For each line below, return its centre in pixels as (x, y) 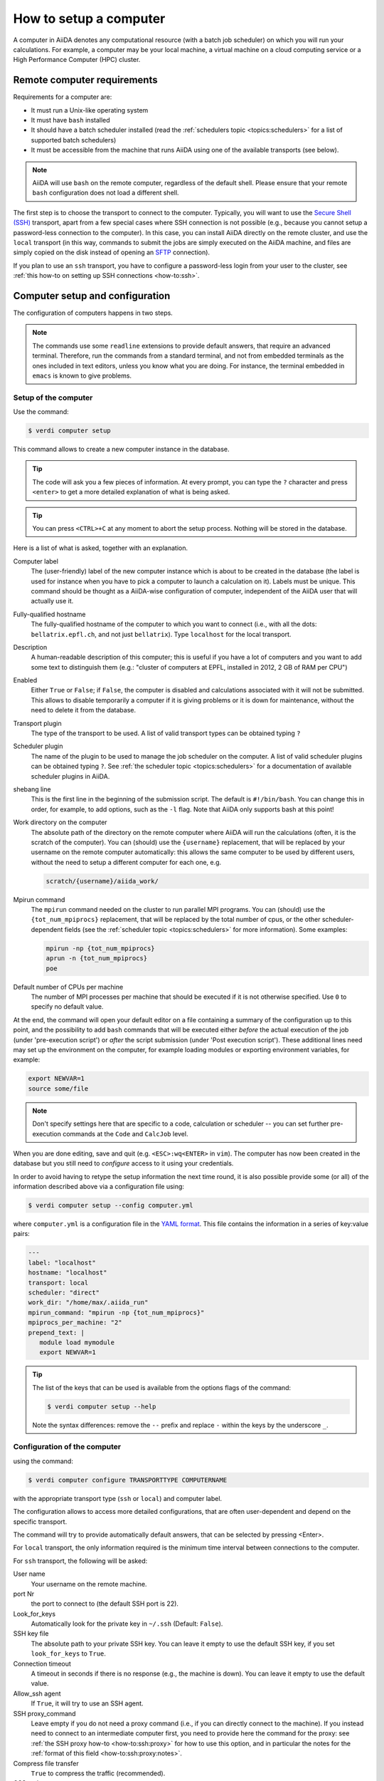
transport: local (58, 1283)
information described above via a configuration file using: (99, 1187)
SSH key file (31, 1634)
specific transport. (40, 1522)
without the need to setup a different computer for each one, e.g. (126, 862)
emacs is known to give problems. (82, 375)
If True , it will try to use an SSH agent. (87, 1703)
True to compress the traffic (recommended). (98, 1773)
